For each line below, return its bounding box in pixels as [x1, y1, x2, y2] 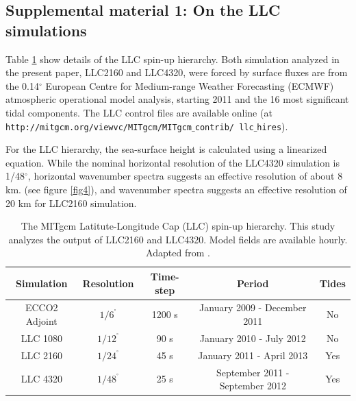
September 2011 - [216, 365, 290, 379]
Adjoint [25, 314, 58, 328]
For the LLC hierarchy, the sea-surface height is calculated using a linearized [5, 142, 327, 156]
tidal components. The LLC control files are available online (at [5, 105, 272, 119]
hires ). [257, 119, 288, 133]
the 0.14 [5, 78, 39, 93]
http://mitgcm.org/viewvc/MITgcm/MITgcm [5, 122, 192, 132]
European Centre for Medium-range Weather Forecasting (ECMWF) [45, 78, 334, 93]
